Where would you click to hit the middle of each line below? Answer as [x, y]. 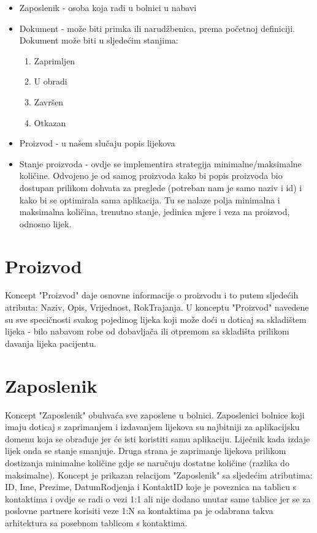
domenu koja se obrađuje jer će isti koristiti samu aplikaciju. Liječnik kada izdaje [158, 438]
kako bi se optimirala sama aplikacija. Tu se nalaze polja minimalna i [150, 199]
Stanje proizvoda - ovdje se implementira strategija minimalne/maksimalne [160, 163]
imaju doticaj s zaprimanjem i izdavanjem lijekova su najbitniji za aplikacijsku [152, 427]
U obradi [51, 81]
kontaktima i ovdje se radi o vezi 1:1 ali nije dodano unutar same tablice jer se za [158, 498]
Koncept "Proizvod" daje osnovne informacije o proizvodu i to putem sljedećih [152, 295]
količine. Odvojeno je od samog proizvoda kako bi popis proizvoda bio [151, 176]
